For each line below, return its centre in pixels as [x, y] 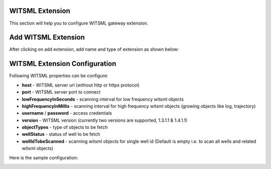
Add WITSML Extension [47, 37]
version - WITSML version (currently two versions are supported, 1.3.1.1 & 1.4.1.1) [105, 120]
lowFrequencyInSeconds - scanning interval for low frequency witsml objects [103, 99]
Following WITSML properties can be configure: [59, 76]
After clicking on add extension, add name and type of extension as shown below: [94, 49]
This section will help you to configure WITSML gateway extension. [79, 23]
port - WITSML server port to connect [61, 92]
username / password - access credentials [67, 113]
